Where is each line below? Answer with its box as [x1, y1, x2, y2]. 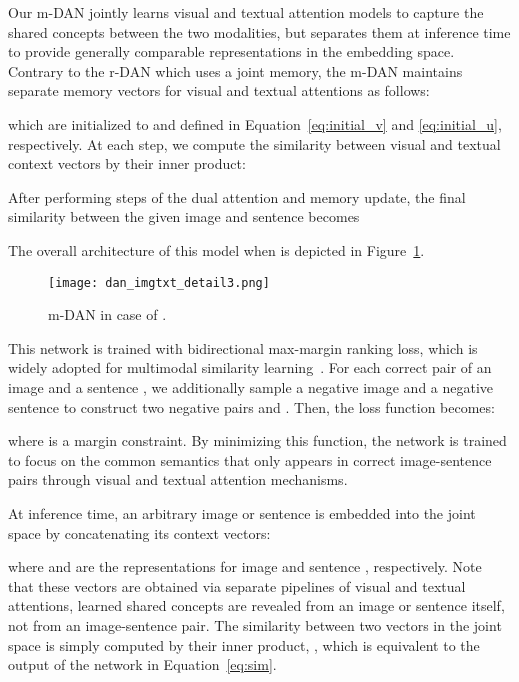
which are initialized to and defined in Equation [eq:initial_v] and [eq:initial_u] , [8, 113, 502, 134]
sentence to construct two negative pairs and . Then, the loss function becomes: [8, 396, 495, 417]
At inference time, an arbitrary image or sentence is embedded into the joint [8, 502, 476, 523]
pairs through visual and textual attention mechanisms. [8, 469, 348, 490]
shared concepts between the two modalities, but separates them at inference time [8, 21, 511, 42]
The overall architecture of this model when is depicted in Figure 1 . [8, 239, 425, 260]
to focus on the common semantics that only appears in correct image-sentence [8, 449, 492, 470]
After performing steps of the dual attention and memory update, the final [8, 186, 466, 207]
